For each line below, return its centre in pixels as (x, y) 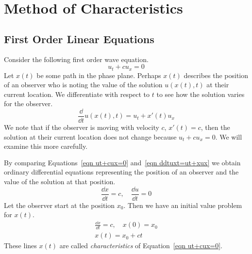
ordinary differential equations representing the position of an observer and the (121, 172)
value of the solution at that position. (60, 182)
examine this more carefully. (46, 146)
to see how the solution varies (201, 94)
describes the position (216, 75)
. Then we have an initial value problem (183, 205)
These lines (20, 246)
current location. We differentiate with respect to (77, 94)
